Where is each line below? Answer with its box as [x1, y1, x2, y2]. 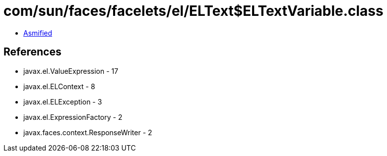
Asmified [23, 28, 53, 37]
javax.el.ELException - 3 [23, 97, 102, 106]
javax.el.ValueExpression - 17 [23, 66, 119, 75]
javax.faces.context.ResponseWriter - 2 [23, 128, 152, 137]
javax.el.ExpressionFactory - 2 [23, 112, 123, 121]
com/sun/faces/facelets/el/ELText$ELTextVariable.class [3, 2, 384, 19]
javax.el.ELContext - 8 [23, 82, 95, 91]
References [3, 46, 62, 58]
